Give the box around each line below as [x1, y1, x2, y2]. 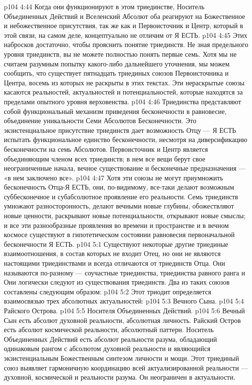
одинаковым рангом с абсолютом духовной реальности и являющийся [4, 343, 211, 353]
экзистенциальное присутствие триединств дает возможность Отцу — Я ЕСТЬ [4, 125, 236, 135]
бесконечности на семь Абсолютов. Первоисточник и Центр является [4, 144, 208, 154]
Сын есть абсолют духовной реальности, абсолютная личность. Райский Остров [4, 315, 241, 325]
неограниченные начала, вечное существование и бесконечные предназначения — [4, 163, 246, 173]
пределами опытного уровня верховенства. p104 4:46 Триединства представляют [4, 96, 241, 106]
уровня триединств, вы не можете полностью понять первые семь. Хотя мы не [4, 48, 237, 59]
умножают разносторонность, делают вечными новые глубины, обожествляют [4, 201, 234, 211]
